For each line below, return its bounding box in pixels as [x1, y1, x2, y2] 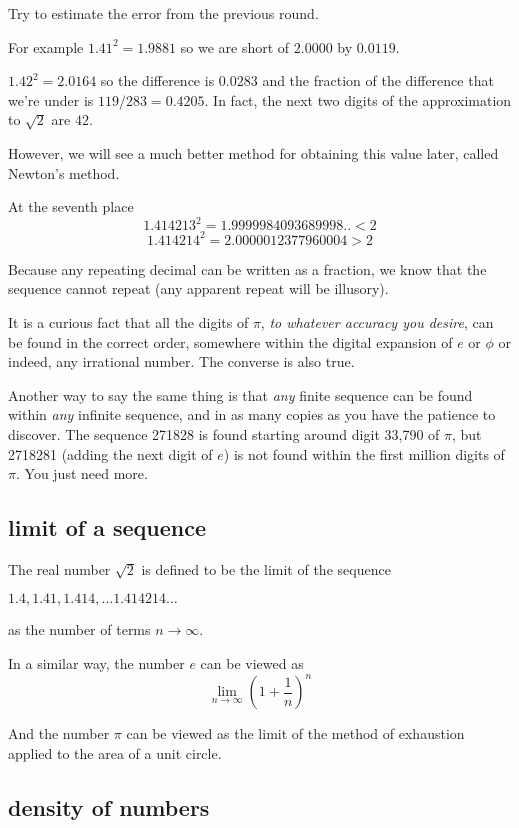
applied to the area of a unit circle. [8, 742, 222, 763]
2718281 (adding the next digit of [8, 443, 213, 464]
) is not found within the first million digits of [223, 443, 505, 464]
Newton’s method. [8, 162, 120, 183]
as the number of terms [8, 619, 151, 640]
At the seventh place [8, 196, 134, 217]
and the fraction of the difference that [262, 70, 494, 91]
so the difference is [100, 70, 215, 91]
